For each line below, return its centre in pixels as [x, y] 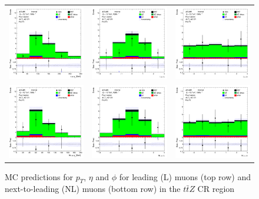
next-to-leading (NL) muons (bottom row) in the [93, 189]
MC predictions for [39, 176]
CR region [216, 189]
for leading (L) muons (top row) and [185, 176]
